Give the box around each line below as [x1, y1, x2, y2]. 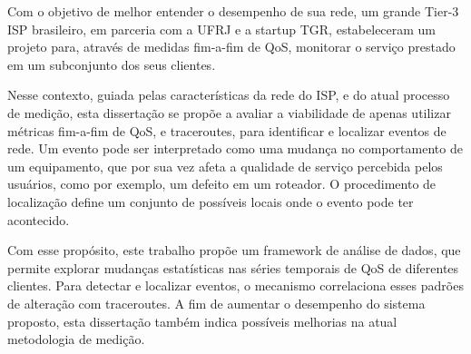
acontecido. [7, 210, 70, 229]
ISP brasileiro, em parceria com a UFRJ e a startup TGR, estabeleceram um [7, 19, 437, 38]
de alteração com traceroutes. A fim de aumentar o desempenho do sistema [7, 293, 426, 312]
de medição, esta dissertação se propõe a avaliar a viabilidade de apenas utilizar [7, 103, 451, 122]
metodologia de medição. [7, 329, 145, 349]
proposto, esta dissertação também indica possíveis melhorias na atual [7, 311, 397, 330]
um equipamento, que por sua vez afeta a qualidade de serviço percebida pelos [7, 156, 443, 175]
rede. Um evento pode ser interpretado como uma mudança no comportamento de [7, 139, 463, 158]
